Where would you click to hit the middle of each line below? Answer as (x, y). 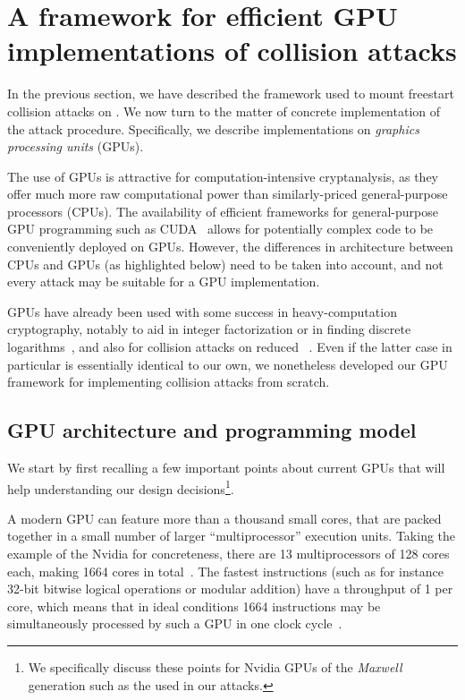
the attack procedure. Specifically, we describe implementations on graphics (213, 128)
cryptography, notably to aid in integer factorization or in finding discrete (209, 329)
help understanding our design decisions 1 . (121, 487)
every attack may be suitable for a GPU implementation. (164, 282)
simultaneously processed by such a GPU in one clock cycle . (175, 623)
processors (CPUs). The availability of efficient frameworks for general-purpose (223, 211)
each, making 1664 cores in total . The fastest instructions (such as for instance (225, 571)
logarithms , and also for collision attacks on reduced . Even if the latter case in (230, 347)
